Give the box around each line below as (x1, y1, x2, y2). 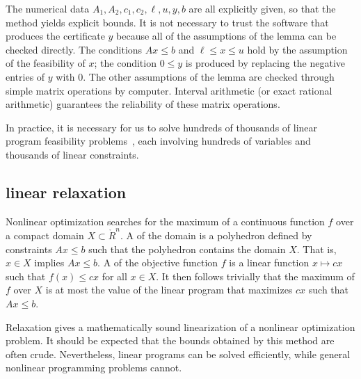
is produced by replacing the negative (185, 56, 346, 70)
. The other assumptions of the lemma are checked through (83, 69, 335, 83)
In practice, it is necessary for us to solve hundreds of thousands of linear (6, 120, 318, 134)
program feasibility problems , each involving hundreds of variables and (6, 134, 311, 148)
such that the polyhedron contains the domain (88, 241, 286, 256)
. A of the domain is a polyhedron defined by (120, 228, 312, 243)
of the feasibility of (6, 56, 86, 70)
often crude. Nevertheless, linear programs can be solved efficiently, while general (6, 346, 351, 361)
